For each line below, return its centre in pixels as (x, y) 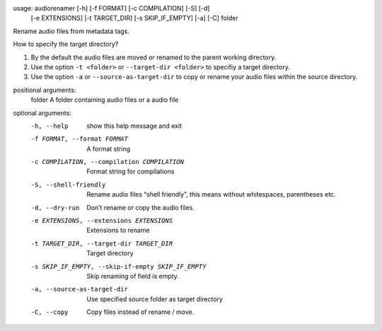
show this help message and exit (134, 126)
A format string (109, 149)
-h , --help (50, 126)
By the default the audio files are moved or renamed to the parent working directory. (154, 57)
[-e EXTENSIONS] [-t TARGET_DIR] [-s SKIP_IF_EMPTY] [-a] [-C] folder (134, 18)
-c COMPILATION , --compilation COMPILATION (107, 162)
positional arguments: (45, 90)
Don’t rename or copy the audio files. (140, 207)
